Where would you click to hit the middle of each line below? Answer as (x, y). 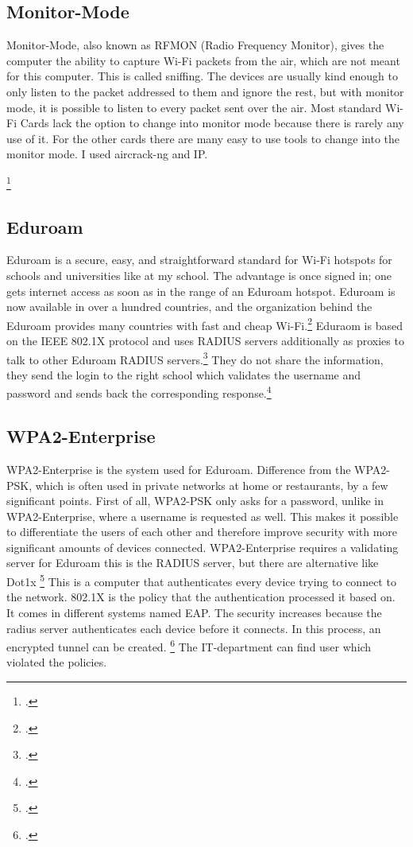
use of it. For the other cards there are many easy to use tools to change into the (203, 138)
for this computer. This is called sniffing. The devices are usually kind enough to (202, 76)
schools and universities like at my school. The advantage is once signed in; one (199, 275)
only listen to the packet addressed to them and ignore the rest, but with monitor (205, 91)
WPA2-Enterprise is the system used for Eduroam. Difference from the (179, 469)
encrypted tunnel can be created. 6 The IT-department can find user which (189, 645)
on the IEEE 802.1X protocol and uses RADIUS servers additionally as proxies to (205, 341)
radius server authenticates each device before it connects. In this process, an (194, 628)
